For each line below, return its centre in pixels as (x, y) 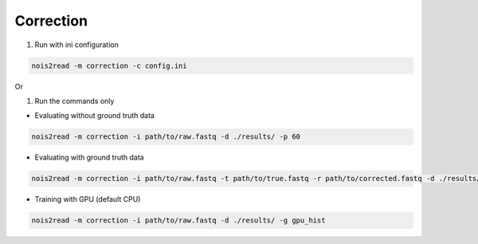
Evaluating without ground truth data (95, 116)
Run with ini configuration (76, 45)
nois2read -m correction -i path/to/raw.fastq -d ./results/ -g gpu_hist (178, 220)
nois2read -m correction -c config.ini (109, 65)
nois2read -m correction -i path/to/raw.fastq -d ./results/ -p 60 (166, 137)
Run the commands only (74, 100)
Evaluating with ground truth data (89, 157)
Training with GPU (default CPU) (88, 199)
